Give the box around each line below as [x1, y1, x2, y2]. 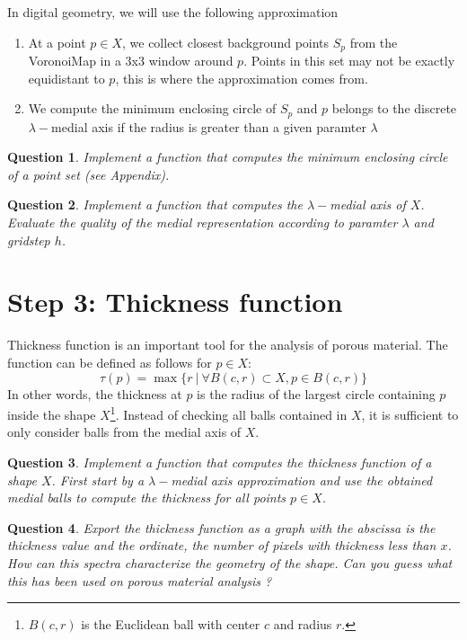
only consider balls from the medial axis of [7, 422, 242, 441]
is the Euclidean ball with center [81, 615, 260, 634]
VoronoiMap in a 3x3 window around [28, 51, 233, 70]
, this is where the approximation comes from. [115, 68, 368, 87]
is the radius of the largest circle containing [197, 384, 436, 403]
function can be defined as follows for [7, 352, 212, 371]
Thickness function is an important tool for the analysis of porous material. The [7, 335, 448, 354]
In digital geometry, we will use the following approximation [7, 3, 339, 21]
